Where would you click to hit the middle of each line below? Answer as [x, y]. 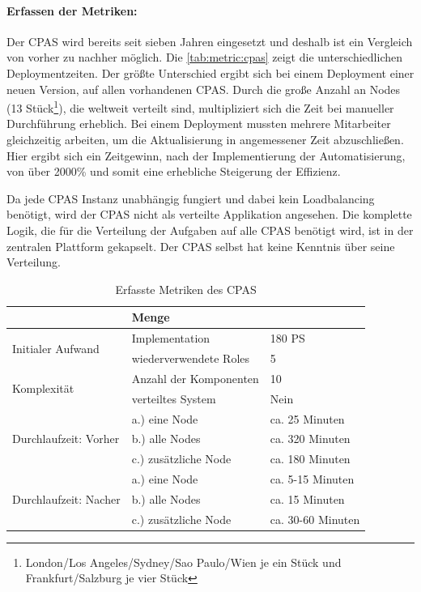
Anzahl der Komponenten [195, 378]
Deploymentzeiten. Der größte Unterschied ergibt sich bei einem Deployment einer [210, 72]
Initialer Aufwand [56, 348]
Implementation [171, 338]
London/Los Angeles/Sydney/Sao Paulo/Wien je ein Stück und [183, 562]
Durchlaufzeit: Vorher [66, 439]
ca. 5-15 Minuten [312, 479]
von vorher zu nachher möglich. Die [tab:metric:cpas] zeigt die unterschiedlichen [204, 57]
